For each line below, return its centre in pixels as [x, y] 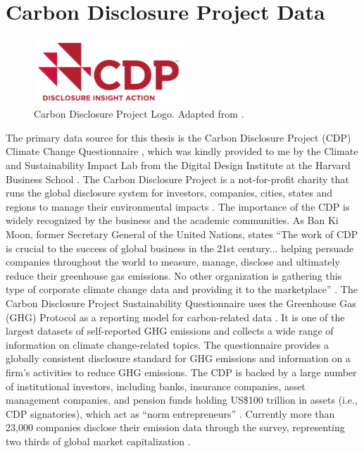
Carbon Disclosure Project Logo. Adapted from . [139, 114]
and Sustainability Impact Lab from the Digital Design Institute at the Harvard [178, 165]
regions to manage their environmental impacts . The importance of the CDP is [178, 206]
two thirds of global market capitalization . [98, 441]
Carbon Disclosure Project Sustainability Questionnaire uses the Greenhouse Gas [181, 303]
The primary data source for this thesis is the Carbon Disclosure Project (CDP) [178, 137]
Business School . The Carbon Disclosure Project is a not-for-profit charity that [177, 179]
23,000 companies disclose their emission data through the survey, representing [175, 427]
